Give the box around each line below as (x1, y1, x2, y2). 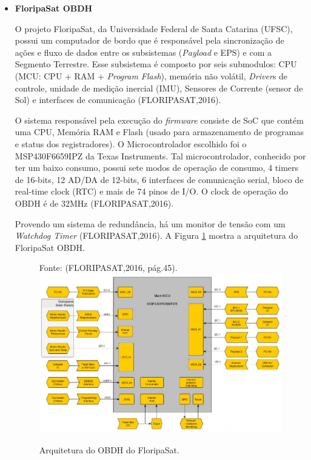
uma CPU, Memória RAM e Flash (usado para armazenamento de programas (15, 125, 304, 138)
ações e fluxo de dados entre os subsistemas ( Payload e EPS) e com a (15, 45, 272, 58)
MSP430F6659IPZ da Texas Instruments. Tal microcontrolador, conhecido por (15, 149, 306, 162)
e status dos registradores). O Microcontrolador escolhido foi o (15, 137, 247, 150)
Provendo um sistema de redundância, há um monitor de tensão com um (15, 217, 286, 230)
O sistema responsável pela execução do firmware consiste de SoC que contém (15, 113, 304, 126)
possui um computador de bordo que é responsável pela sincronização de (15, 34, 284, 47)
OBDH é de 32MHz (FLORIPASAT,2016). (15, 196, 174, 209)
